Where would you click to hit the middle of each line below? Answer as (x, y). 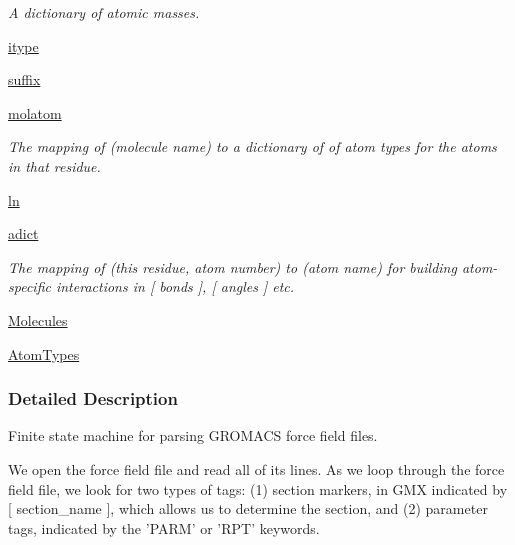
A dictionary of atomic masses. (104, 12)
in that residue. (54, 165)
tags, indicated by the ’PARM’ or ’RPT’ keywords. (164, 527)
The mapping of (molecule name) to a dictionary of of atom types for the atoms (252, 146)
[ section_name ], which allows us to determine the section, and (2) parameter (248, 508)
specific (29, 286)
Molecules (38, 319)
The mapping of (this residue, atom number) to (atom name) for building (232, 266)
